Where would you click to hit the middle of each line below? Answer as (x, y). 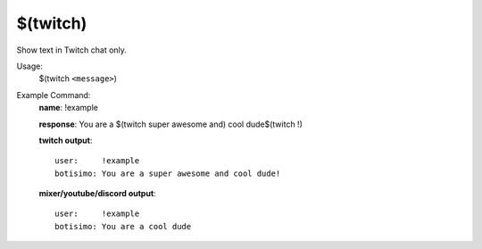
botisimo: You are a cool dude (123, 226)
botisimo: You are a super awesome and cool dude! (168, 173)
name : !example (68, 108)
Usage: (30, 66)
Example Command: (54, 95)
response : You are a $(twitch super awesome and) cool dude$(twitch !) (170, 124)
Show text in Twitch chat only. (71, 50)
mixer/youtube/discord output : (97, 194)
